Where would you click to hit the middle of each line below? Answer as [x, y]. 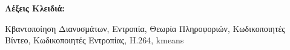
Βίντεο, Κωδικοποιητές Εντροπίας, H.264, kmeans [94, 40]
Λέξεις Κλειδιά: [35, 8]
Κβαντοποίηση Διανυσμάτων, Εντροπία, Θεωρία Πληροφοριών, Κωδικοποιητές [145, 28]
